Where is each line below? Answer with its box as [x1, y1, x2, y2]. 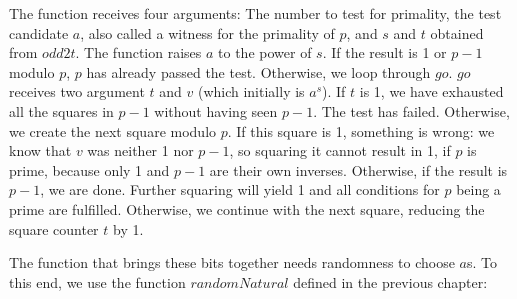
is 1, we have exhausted [359, 81, 504, 102]
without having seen [154, 100, 278, 121]
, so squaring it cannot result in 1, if [229, 140, 451, 161]
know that [9, 140, 72, 161]
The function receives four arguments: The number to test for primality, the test [9, 3, 502, 23]
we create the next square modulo [9, 120, 217, 141]
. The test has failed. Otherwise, [313, 100, 510, 121]
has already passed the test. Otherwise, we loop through [86, 61, 431, 82]
